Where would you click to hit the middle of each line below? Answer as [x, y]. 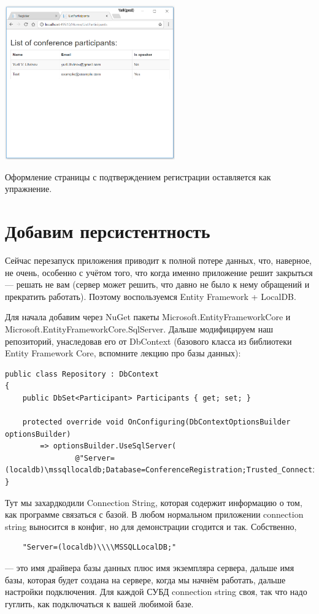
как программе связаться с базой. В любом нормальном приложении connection [154, 514]
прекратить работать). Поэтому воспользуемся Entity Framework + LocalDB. [151, 296]
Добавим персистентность [108, 231]
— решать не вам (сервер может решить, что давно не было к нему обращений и [157, 284]
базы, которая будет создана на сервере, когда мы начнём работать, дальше [145, 579]
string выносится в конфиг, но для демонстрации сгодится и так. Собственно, [151, 526]
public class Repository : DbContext [82, 374]
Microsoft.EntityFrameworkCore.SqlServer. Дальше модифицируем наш [139, 328]
